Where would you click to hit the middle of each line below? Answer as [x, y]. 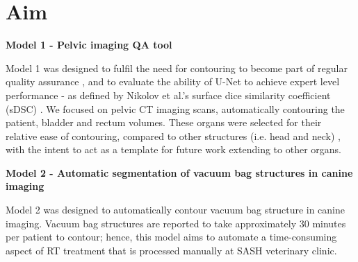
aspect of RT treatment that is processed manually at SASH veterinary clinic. [171, 250]
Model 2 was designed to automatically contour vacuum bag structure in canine [176, 210]
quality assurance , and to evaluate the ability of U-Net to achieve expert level [173, 81]
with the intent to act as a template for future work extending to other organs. [173, 149]
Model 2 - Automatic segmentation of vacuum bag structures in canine [179, 172]
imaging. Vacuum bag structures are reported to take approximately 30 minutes [176, 223]
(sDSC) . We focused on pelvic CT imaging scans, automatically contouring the [175, 108]
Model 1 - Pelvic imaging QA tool [89, 45]
